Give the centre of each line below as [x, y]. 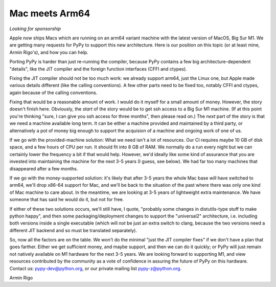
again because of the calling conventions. [53, 93]
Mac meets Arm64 [50, 13]
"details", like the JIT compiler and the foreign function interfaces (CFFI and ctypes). [98, 69]
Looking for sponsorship [35, 29]
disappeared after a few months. [44, 168]
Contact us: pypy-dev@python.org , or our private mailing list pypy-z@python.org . [95, 268]
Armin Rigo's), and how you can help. [49, 52]
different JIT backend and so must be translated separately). [73, 230]
